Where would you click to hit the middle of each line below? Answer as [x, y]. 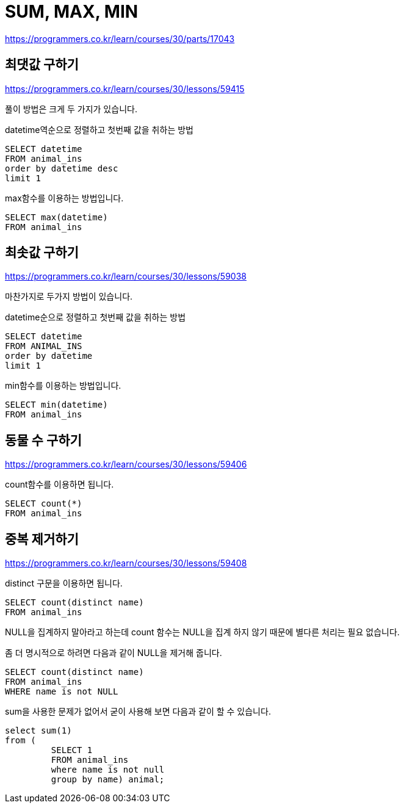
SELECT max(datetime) [56, 217]
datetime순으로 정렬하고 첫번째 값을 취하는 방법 [96, 317]
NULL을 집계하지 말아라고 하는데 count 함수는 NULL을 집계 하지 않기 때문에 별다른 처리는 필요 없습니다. [202, 632]
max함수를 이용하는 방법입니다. [64, 198]
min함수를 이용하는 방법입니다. [63, 386]
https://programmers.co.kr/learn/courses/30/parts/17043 [120, 38]
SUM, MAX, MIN [72, 12]
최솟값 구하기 [42, 253]
